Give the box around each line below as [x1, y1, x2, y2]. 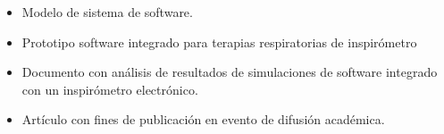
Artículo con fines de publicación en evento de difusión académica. [21, 110, 385, 129]
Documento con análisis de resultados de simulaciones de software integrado [21, 63, 438, 81]
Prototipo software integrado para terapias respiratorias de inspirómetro [21, 32, 417, 51]
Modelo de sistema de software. [21, 3, 193, 21]
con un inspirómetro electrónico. [21, 80, 198, 98]
